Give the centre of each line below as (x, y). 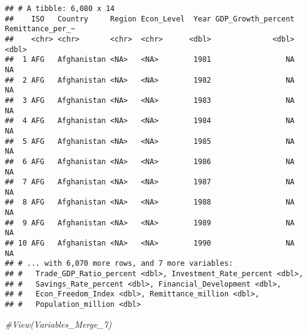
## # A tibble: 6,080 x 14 (60, 9)
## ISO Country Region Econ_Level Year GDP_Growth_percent (150, 19)
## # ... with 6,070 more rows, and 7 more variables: (119, 264)
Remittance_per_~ (40, 29)
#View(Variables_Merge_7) (58, 324)
